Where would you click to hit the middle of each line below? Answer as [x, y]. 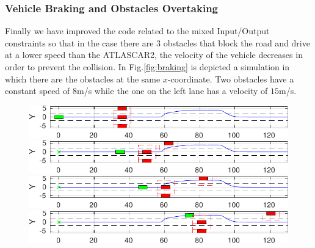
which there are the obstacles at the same [83, 78]
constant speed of [38, 91]
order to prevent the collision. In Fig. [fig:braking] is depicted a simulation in [147, 67]
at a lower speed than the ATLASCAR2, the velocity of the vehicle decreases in [154, 55]
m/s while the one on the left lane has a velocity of [172, 91]
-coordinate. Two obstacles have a [231, 78]
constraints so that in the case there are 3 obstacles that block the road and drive [157, 42]
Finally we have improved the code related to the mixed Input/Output [137, 31]
